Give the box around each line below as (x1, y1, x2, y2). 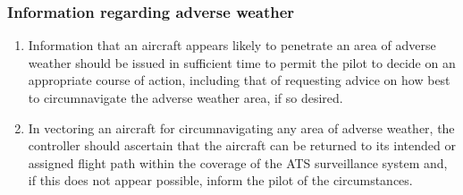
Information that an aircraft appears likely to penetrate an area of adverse (28, 36, 436, 55)
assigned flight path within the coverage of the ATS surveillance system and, (28, 153, 448, 172)
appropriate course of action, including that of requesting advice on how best (28, 71, 450, 89)
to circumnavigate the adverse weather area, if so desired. (28, 89, 343, 106)
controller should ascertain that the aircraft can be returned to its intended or (28, 136, 456, 155)
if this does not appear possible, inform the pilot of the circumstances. (28, 171, 413, 190)
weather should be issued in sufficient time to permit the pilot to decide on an (28, 53, 456, 72)
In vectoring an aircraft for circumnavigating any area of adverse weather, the (28, 118, 455, 137)
